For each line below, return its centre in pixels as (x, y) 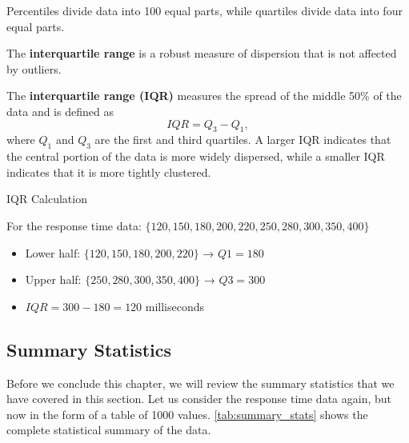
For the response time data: (74, 225)
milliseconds (175, 306)
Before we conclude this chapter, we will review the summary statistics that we (200, 383)
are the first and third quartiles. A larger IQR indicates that (243, 140)
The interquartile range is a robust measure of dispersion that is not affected (202, 53)
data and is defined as (60, 111)
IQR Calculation (47, 199)
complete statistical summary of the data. (109, 430)
